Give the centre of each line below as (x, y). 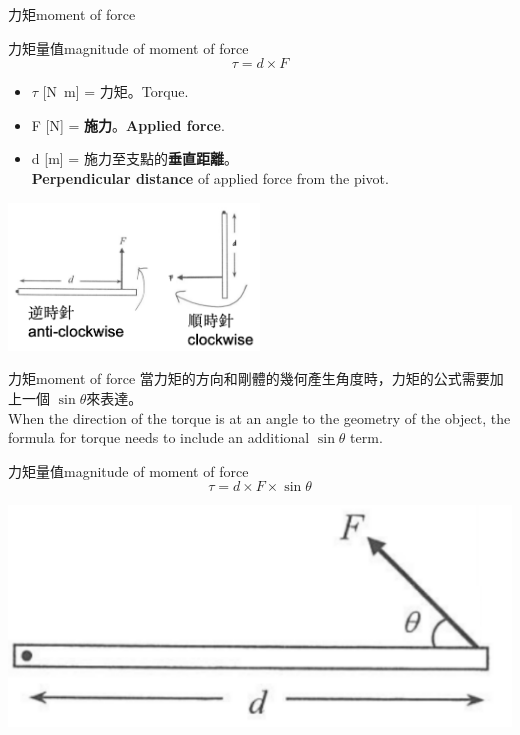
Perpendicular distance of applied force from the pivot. (210, 177)
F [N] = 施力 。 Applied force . (128, 124)
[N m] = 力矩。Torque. (115, 91)
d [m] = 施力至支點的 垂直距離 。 (134, 158)
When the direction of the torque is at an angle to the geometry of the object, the (259, 417)
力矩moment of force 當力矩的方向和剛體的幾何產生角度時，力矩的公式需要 (249, 378)
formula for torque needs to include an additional (159, 437)
